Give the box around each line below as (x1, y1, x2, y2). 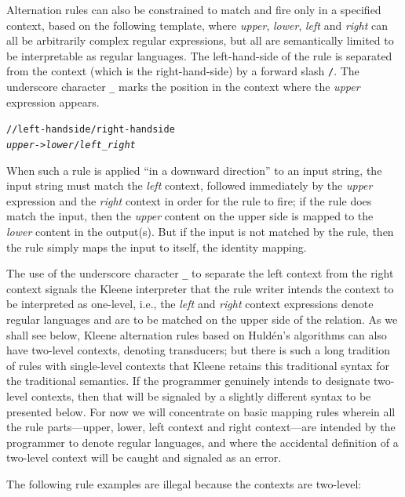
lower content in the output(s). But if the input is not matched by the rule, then (6, 223, 394, 239)
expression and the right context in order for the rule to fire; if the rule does (6, 192, 372, 209)
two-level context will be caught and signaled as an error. (6, 449, 282, 466)
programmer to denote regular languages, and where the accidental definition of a (6, 434, 399, 450)
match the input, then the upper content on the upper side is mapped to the (6, 208, 374, 224)
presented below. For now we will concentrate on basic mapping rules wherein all (6, 403, 396, 419)
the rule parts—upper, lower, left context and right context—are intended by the (6, 419, 396, 435)
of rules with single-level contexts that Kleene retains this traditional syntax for (6, 357, 389, 373)
